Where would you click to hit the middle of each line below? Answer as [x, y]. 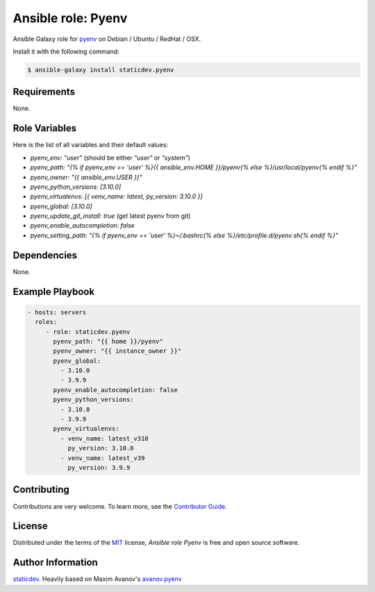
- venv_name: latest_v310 [104, 438]
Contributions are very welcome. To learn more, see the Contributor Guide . [120, 506]
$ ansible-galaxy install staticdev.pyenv [101, 70]
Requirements [44, 92]
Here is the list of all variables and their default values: [91, 145]
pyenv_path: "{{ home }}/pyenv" [108, 341]
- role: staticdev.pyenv [88, 332]
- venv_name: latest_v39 [102, 458]
